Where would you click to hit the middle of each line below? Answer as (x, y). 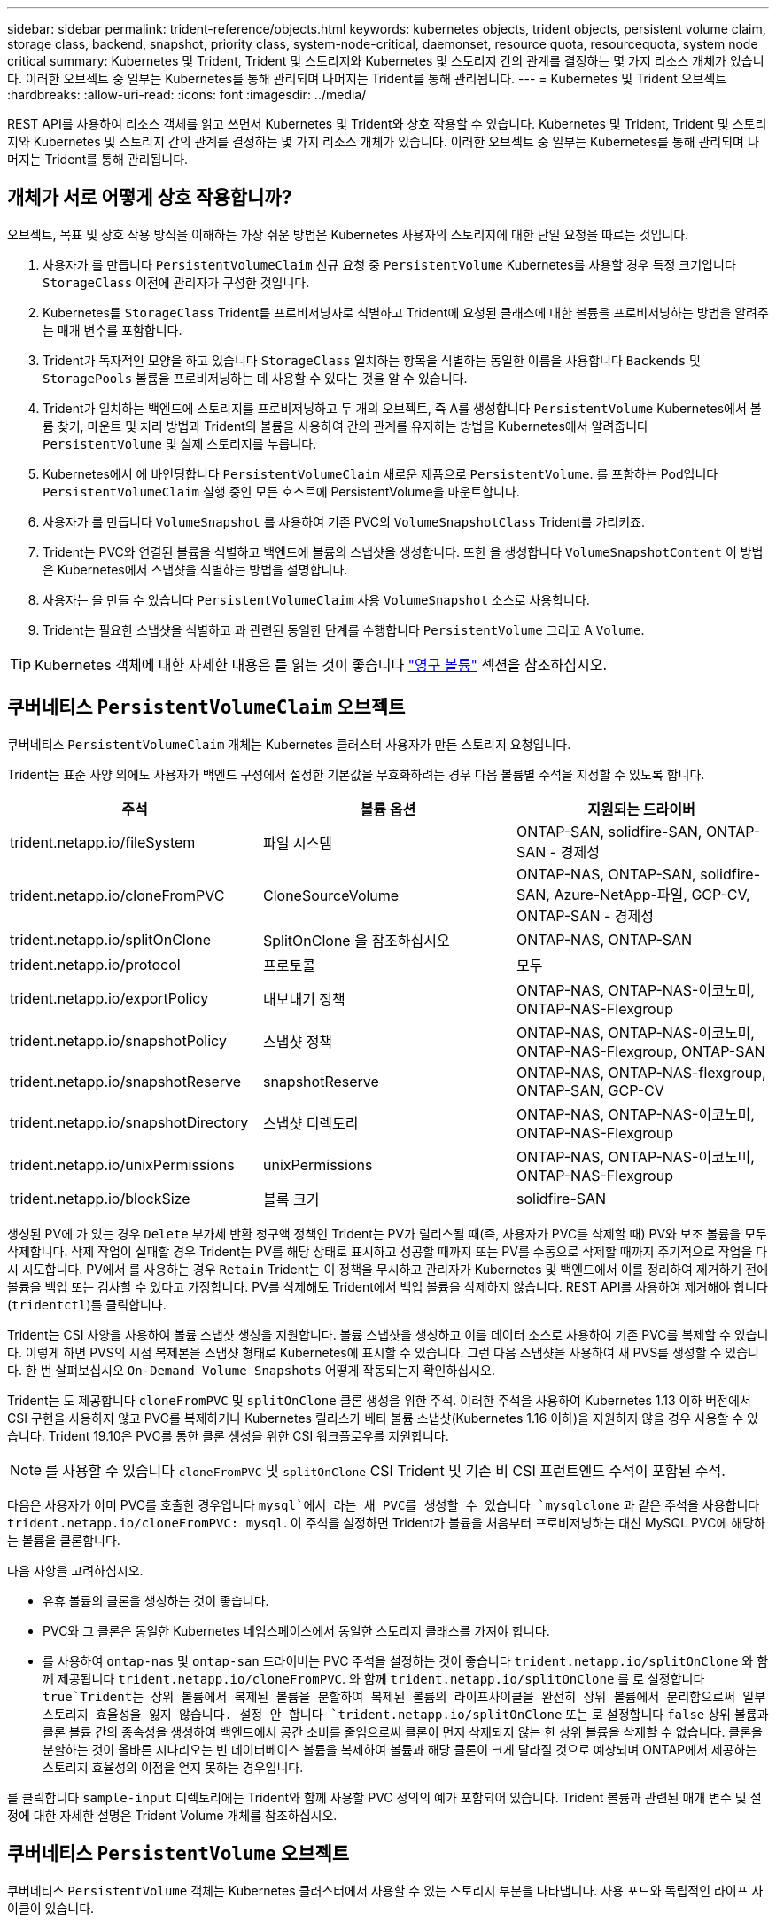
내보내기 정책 (304, 999)
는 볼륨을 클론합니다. (64, 1540)
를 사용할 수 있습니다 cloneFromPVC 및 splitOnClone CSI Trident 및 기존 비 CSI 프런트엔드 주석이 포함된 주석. (385, 1470)
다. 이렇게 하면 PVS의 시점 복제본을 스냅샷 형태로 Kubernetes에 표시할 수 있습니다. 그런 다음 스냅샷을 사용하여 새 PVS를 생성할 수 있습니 (383, 1352)
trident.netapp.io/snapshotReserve (126, 1081)
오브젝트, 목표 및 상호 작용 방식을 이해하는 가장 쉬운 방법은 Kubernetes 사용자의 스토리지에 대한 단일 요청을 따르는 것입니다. (348, 234)
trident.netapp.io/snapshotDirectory (129, 1122)
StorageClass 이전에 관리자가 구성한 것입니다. (176, 282)
